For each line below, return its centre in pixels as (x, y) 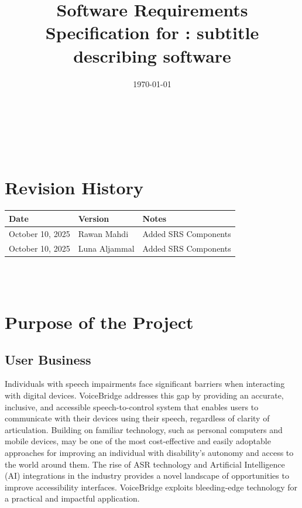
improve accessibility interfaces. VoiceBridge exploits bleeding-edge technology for (151, 487)
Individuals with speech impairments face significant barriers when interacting (145, 384)
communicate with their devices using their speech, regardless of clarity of (137, 418)
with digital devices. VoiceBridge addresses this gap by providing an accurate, (144, 395)
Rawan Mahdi (103, 233)
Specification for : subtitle (152, 32)
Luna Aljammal (106, 248)
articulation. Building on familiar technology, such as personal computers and (144, 429)
